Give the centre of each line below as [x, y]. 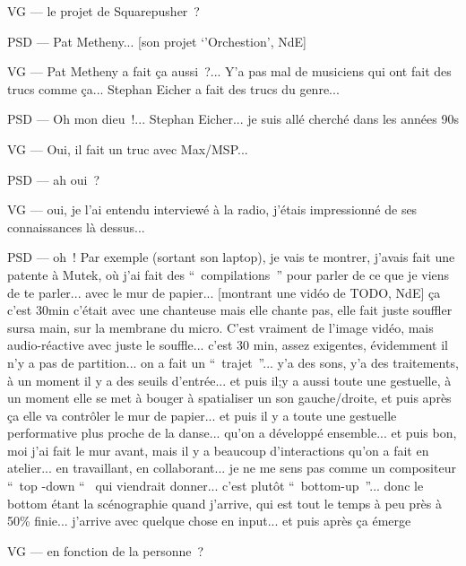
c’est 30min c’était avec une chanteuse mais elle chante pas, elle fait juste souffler [230, 310]
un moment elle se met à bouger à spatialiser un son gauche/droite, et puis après [229, 398]
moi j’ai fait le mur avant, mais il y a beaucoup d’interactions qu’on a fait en [218, 450]
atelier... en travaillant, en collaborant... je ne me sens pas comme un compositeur [232, 468]
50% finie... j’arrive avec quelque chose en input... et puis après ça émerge [209, 521]
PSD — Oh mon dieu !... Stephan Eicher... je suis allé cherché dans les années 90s [233, 119]
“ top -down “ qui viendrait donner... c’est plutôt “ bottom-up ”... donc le [216, 486]
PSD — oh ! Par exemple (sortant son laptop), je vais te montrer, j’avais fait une [231, 257]
